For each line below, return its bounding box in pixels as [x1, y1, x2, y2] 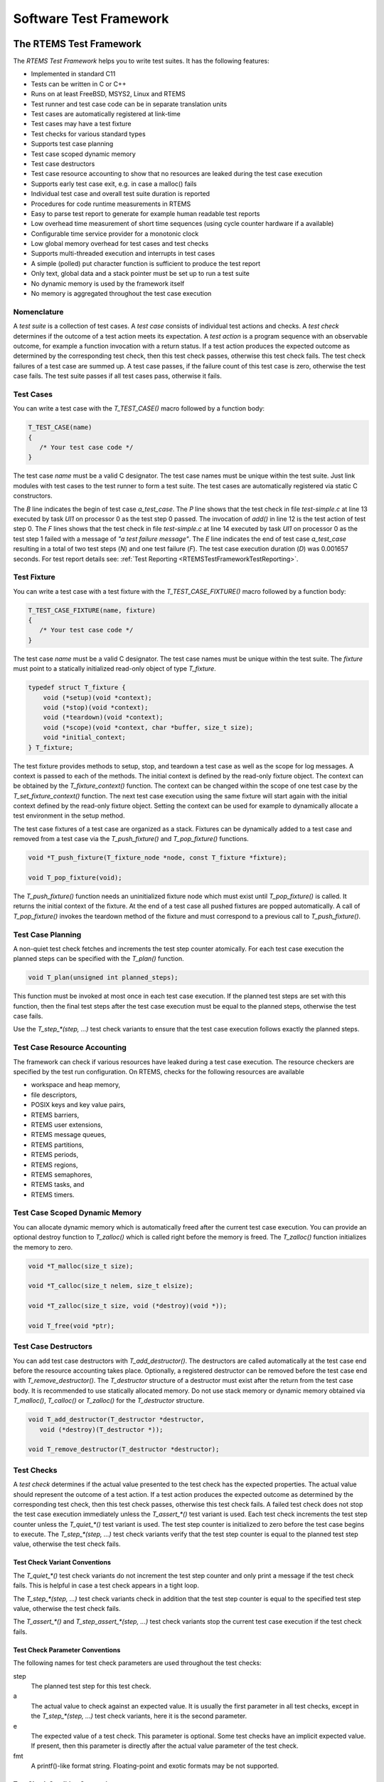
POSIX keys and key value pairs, [31, 1101, 126, 1109]
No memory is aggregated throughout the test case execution [31, 289, 212, 298]
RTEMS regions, [31, 1160, 78, 1169]
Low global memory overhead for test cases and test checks [31, 240, 209, 248]
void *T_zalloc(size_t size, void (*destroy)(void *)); [28, 1302, 228, 1310]
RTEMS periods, [31, 1150, 78, 1159]
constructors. [13, 492, 53, 500]
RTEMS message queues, [31, 1131, 107, 1139]
